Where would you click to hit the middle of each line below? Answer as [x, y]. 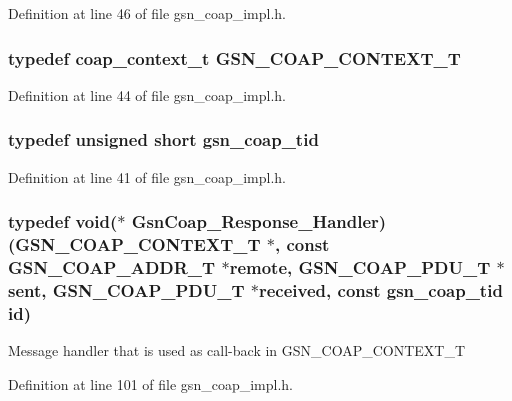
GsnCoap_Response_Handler [255, 221]
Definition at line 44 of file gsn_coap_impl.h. [147, 94]
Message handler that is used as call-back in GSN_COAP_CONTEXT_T [237, 350]
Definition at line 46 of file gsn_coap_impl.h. [147, 13]
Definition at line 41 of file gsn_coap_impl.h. [147, 176]
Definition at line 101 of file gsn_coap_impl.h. [150, 383]
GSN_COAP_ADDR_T [112, 266]
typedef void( [63, 221]
